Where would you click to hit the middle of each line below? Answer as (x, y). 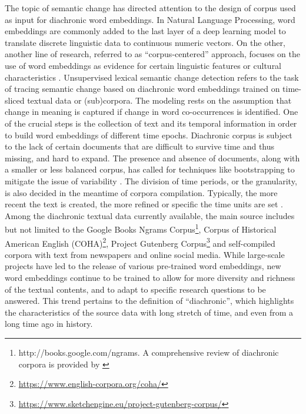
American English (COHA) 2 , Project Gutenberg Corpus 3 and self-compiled (140, 242)
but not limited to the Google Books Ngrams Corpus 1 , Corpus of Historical (141, 228)
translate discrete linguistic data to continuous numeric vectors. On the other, (145, 42)
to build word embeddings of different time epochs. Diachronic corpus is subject (149, 135)
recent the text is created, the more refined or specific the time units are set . (144, 204)
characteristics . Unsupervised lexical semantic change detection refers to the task (152, 77)
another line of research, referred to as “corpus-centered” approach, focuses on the (152, 54)
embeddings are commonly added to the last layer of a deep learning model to (145, 31)
